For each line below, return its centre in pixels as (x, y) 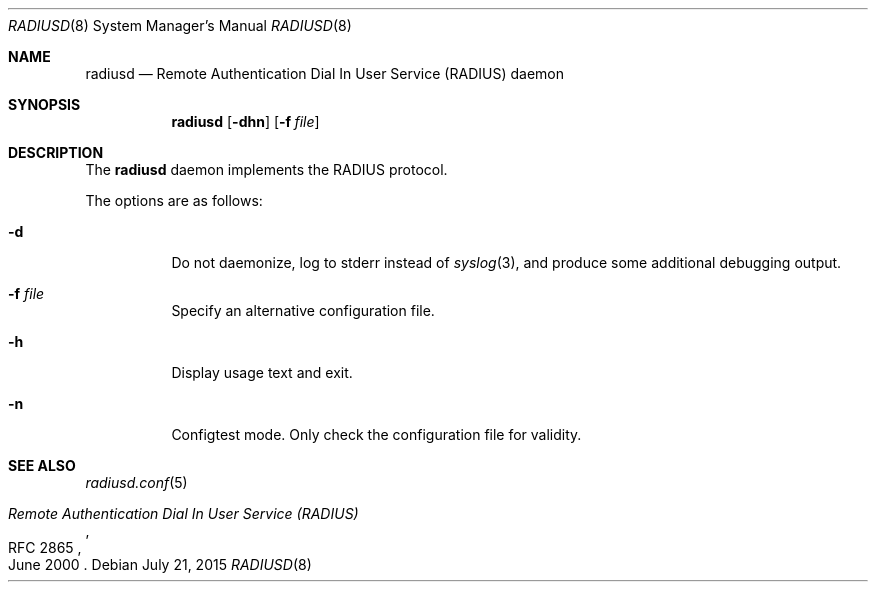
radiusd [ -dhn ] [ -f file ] (245, 121)
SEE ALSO (42, 465)
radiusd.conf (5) (136, 482)
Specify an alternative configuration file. (303, 310)
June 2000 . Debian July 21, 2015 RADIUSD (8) (160, 564)
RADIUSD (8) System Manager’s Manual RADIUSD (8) (180, 25)
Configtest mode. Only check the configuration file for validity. (376, 434)
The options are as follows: (174, 200)
